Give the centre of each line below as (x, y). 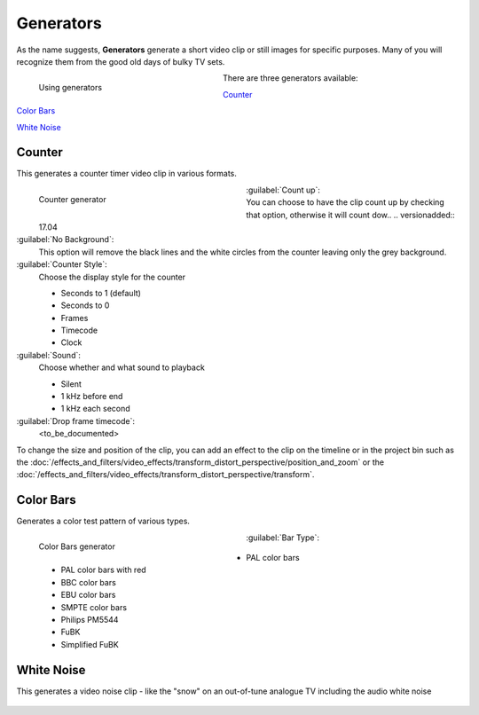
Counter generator (72, 199)
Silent (71, 384)
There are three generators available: (291, 78)
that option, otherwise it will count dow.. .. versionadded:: (351, 215)
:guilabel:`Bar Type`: (283, 538)
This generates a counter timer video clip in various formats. (126, 174)
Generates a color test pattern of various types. (103, 521)
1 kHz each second (95, 409)
